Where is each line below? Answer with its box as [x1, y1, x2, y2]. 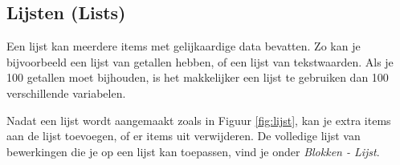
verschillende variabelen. [6, 84, 126, 101]
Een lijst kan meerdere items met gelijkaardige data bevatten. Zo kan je [6, 38, 361, 54]
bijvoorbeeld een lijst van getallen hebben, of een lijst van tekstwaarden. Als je [6, 53, 394, 70]
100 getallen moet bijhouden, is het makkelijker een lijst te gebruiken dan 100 [6, 69, 389, 86]
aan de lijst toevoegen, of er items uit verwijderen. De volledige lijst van [6, 127, 361, 144]
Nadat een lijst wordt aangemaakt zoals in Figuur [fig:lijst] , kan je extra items [6, 111, 391, 128]
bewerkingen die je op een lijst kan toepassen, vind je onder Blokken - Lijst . [6, 143, 380, 159]
